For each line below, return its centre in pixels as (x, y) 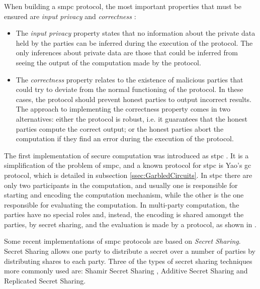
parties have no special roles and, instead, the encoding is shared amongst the (124, 214)
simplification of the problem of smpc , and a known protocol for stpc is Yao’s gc (128, 165)
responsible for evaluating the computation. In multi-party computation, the (122, 204)
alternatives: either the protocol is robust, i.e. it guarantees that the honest (132, 118)
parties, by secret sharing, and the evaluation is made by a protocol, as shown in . (130, 224)
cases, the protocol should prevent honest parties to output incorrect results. (134, 99)
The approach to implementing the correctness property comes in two (123, 109)
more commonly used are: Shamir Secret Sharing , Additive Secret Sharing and (126, 271)
